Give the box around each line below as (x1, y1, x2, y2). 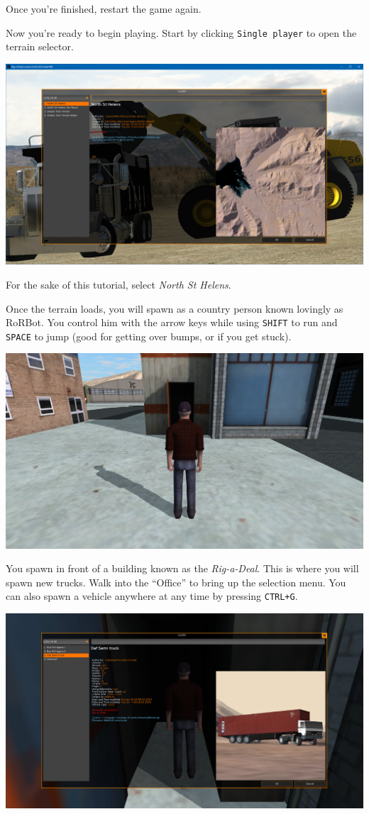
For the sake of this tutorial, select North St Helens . (6, 277, 231, 291)
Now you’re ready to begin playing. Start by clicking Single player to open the (6, 25, 357, 40)
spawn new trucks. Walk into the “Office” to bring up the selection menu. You (6, 574, 346, 589)
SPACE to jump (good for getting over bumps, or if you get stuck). (6, 328, 292, 343)
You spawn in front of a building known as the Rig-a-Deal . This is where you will (6, 561, 359, 576)
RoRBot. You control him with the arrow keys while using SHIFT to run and (6, 315, 338, 330)
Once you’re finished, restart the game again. (6, 1, 202, 16)
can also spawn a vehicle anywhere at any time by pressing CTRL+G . (6, 589, 298, 603)
